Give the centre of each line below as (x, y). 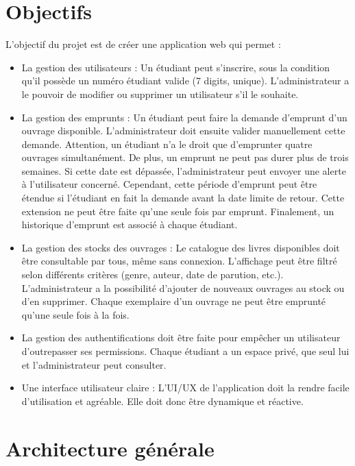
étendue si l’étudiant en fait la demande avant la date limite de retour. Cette (183, 198)
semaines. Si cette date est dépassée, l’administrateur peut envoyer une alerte (184, 170)
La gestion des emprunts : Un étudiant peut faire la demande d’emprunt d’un (184, 117)
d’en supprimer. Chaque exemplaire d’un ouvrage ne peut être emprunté (174, 301)
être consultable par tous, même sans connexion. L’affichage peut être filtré (179, 261)
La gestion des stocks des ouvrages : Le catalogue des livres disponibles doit (181, 247)
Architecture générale (110, 448)
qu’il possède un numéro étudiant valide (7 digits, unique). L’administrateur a (185, 81)
